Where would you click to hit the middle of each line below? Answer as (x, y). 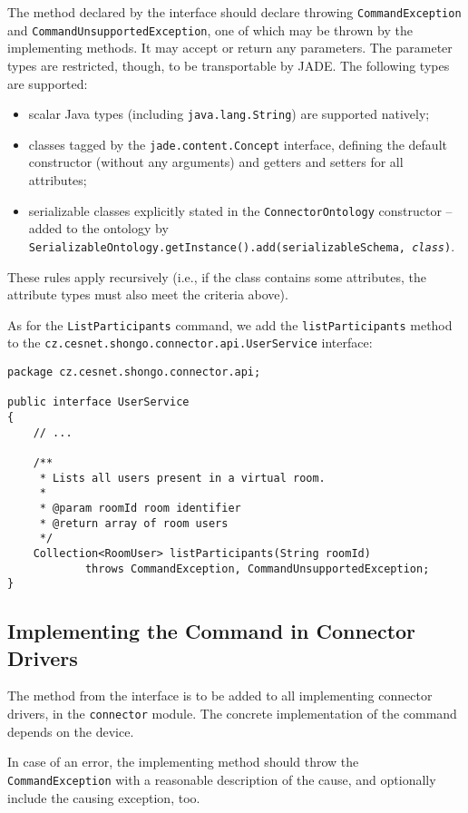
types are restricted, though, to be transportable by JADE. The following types (229, 65)
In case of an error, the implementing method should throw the (183, 762)
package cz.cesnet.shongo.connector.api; (134, 372)
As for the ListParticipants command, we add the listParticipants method (230, 324)
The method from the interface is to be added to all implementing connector (220, 695)
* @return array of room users (134, 523)
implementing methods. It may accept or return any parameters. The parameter (230, 48)
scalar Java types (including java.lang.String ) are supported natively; (229, 114)
